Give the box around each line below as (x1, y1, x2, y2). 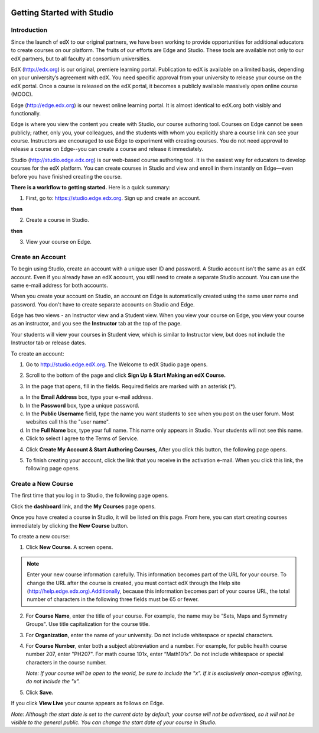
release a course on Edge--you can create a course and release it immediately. (11, 146, 204, 153)
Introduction (11, 26, 47, 34)
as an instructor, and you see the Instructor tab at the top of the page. (11, 320, 183, 327)
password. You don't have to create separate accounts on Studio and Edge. (11, 301, 195, 308)
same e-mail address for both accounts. (11, 282, 109, 289)
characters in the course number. (25, 658, 107, 666)
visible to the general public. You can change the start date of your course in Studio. (11, 719, 217, 726)
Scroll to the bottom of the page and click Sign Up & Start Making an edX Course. (25, 372, 226, 379)
